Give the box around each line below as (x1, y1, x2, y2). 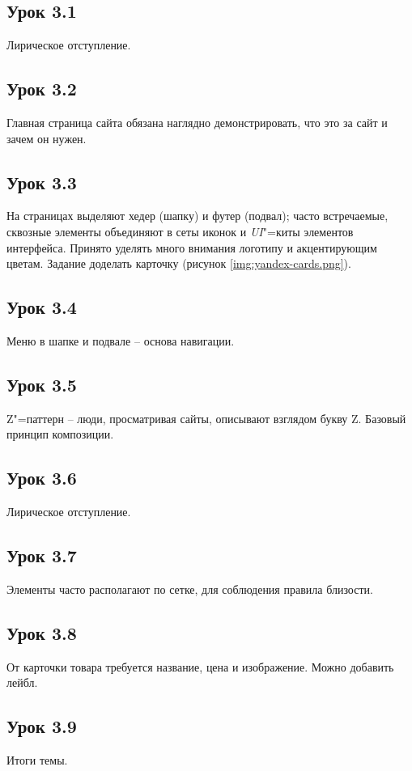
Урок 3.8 (6, 620, 77, 645)
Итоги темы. (6, 752, 68, 769)
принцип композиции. (6, 426, 114, 443)
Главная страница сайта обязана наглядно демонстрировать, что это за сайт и (6, 114, 388, 130)
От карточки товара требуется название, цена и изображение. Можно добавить (6, 658, 394, 675)
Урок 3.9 (6, 714, 77, 739)
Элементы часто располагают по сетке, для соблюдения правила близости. (6, 580, 373, 597)
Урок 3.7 (6, 543, 77, 568)
